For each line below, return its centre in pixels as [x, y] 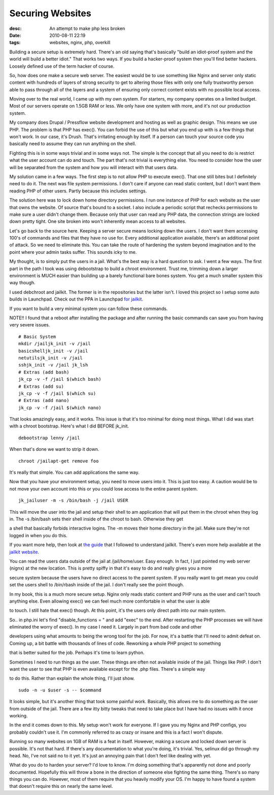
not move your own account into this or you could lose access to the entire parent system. [104, 489]
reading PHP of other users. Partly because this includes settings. [78, 191]
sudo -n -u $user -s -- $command [60, 690]
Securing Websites [50, 13]
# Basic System [37, 337]
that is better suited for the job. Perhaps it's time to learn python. [77, 653]
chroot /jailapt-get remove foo [59, 461]
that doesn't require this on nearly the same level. [61, 786]
